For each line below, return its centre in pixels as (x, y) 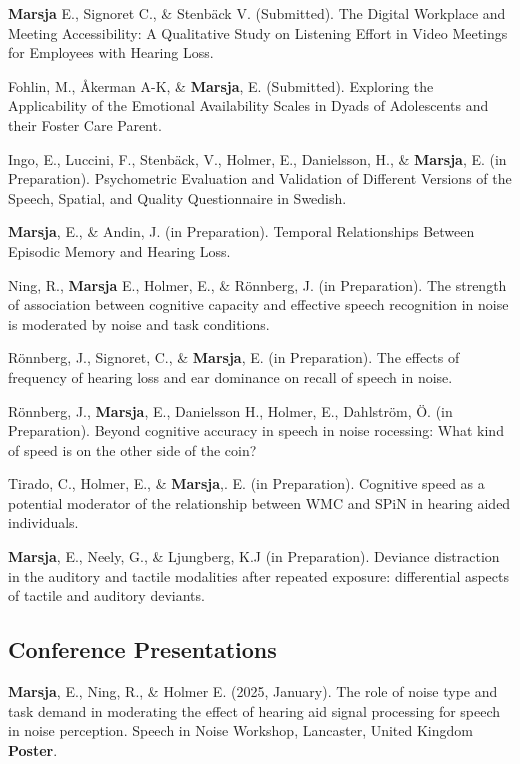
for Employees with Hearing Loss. (111, 52)
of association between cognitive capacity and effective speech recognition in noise (258, 304)
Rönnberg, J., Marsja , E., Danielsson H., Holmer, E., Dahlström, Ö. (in (230, 410)
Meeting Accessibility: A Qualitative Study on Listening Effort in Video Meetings (258, 32)
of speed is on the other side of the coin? (132, 449)
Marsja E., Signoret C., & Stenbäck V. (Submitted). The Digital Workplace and (257, 13)
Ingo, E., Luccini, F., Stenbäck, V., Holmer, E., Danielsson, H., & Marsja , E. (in (257, 158)
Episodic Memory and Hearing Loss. (119, 250)
